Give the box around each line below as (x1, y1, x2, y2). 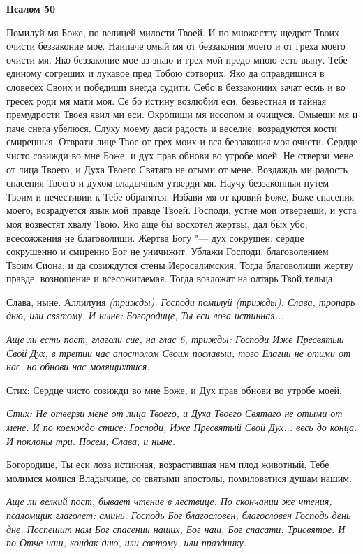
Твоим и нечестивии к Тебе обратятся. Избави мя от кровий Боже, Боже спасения (6, 189, 355, 203)
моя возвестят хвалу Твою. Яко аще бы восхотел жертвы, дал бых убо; (6, 216, 308, 231)
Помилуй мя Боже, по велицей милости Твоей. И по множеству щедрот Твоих (6, 24, 339, 39)
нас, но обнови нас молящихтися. (6, 359, 150, 374)
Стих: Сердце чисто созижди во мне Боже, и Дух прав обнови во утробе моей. (6, 382, 342, 397)
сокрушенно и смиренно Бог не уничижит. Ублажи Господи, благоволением (6, 244, 329, 258)
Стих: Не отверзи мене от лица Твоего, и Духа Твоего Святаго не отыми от (6, 406, 343, 421)
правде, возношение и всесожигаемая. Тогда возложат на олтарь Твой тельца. (6, 271, 336, 286)
